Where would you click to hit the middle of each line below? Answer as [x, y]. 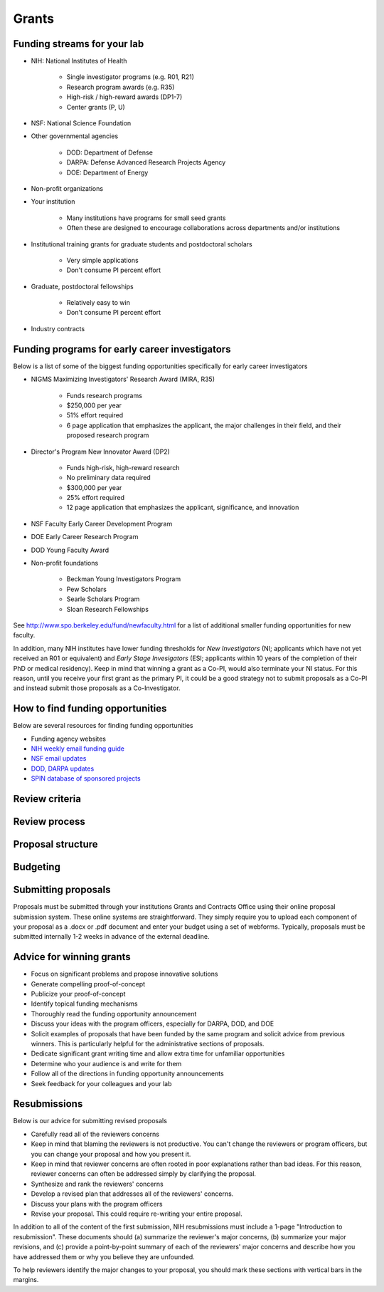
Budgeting [37, 867]
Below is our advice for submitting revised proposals [90, 1121]
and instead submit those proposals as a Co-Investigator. [97, 688]
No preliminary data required [108, 478]
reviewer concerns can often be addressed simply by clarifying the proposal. [143, 1174]
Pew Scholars [86, 589]
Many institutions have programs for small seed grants [146, 218]
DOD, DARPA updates [63, 769]
